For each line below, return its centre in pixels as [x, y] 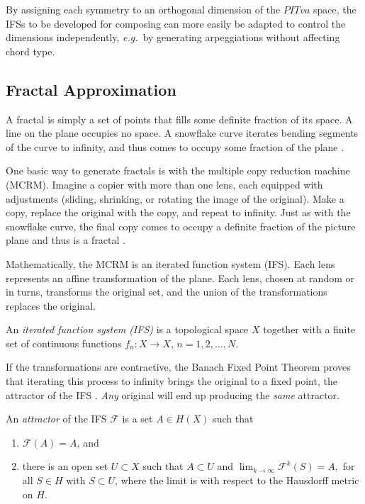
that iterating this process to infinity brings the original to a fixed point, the [172, 381]
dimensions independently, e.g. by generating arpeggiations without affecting [173, 37]
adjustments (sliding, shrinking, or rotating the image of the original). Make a [175, 198]
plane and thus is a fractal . [66, 240]
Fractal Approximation [91, 89]
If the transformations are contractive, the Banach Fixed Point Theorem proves [178, 367]
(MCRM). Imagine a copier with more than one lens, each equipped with [164, 184]
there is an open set [65, 466]
